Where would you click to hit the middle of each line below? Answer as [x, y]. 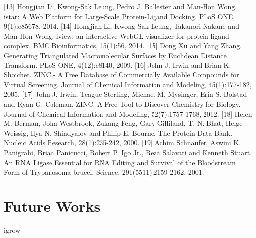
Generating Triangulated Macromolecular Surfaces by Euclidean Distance [115, 55]
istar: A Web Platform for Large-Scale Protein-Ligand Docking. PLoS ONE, [120, 16]
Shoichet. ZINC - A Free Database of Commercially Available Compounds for [122, 75]
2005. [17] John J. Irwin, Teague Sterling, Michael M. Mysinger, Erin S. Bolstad [126, 94]
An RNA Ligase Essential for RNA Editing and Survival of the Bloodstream [120, 162]
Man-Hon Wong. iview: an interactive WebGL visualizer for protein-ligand [117, 35]
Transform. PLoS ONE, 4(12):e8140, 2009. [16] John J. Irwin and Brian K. [118, 65]
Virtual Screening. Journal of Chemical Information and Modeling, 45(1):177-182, [128, 84]
